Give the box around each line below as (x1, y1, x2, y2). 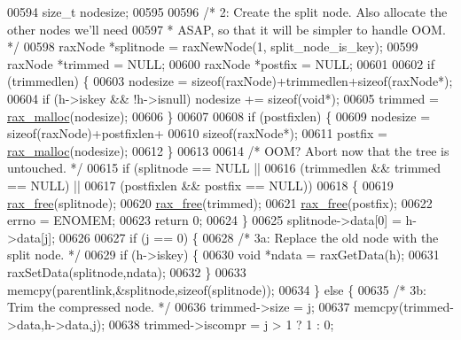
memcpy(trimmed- (354, 297, 454, 316)
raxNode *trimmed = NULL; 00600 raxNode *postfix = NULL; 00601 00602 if (7, 54, 435, 73)
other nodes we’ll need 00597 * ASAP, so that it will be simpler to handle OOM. (7, 19, 446, 38)
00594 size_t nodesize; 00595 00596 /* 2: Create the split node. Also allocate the (7, 3, 448, 20)
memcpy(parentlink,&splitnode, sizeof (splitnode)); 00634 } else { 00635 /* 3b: (7, 280, 426, 298)
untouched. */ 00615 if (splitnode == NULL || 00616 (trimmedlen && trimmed (7, 158, 441, 177)
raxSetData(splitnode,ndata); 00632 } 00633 (7, 262, 246, 281)
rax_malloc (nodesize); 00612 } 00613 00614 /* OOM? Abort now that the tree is (7, 141, 449, 159)
